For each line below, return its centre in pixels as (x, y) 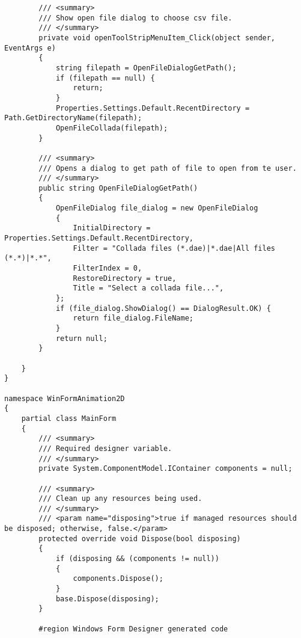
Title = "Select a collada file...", (148, 288)
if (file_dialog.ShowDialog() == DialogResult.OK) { (163, 308)
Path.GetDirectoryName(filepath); (73, 118)
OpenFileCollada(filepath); (112, 128)
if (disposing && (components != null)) (137, 559)
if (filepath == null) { (105, 78)
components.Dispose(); (118, 579)
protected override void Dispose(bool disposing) (140, 538)
